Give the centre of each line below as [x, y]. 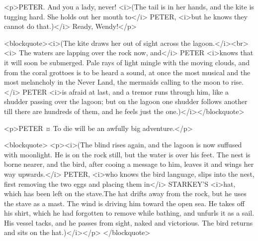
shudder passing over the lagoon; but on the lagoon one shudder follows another [126, 101]
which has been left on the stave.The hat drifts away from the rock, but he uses [125, 193]
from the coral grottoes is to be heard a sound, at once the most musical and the [127, 72]
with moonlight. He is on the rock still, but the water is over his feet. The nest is [127, 154]
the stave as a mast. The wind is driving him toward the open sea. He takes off [124, 203]
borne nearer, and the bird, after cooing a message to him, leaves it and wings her [129, 164]
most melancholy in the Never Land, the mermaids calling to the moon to [117, 82]
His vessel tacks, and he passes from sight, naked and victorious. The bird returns [129, 222]
